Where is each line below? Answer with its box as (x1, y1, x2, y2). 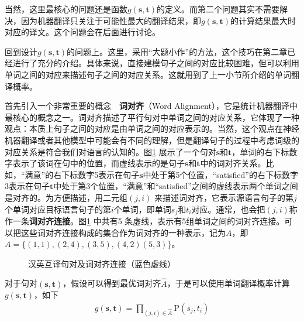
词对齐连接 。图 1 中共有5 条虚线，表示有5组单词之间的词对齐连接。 (29, 214, 285, 227)
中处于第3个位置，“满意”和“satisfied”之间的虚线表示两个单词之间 (53, 180, 298, 192)
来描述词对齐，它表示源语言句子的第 (154, 191, 293, 203)
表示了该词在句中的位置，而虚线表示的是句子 (12, 157, 185, 169)
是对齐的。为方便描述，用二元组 (5, 191, 127, 203)
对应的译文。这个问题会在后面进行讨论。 (5, 26, 160, 38)
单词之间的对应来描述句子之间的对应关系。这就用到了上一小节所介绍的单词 (5, 68, 291, 80)
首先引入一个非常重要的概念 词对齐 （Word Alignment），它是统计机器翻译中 (5, 100, 298, 112)
